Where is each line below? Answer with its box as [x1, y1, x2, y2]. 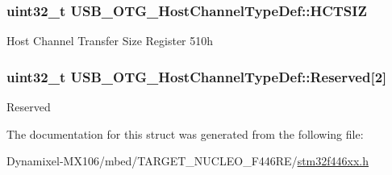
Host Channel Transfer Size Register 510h [6, 32, 214, 49]
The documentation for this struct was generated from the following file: [6, 125, 364, 142]
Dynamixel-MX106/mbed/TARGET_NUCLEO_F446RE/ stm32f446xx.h [6, 152, 369, 169]
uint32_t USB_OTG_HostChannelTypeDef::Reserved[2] [6, 66, 387, 86]
